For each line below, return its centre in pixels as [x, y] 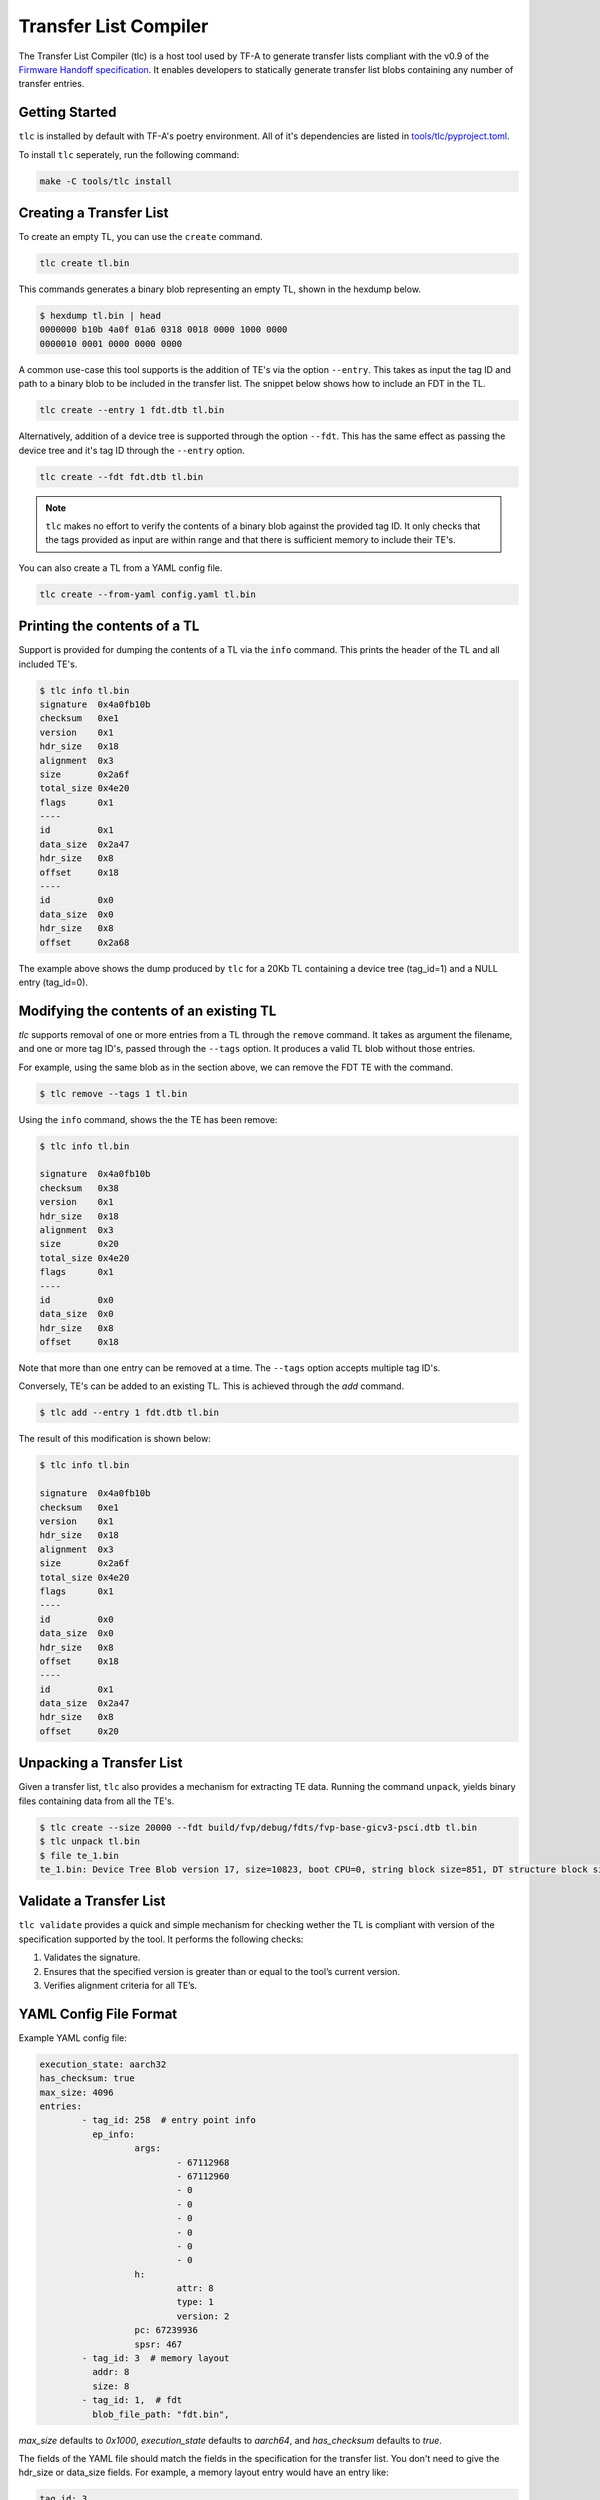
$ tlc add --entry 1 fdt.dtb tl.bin [129, 1413]
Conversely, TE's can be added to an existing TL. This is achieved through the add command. [211, 1386]
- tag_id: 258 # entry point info [169, 2120]
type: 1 [195, 2302]
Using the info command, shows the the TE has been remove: [148, 1119]
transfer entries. [51, 84]
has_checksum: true [87, 2078]
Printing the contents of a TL [109, 626]
